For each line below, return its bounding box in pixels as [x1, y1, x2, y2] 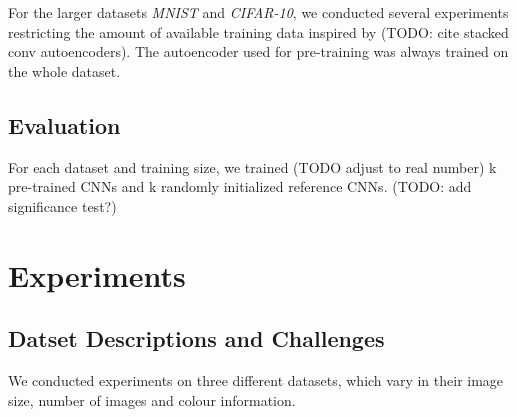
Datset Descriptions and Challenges [8, 323, 385, 354]
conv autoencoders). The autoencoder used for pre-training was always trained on [8, 41, 509, 62]
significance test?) [8, 195, 117, 216]
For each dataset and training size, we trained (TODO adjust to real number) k [8, 156, 497, 177]
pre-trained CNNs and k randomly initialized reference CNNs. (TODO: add [8, 176, 472, 197]
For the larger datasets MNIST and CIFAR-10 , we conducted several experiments [8, 2, 509, 22]
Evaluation [8, 109, 121, 140]
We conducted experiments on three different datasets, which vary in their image [8, 369, 504, 390]
